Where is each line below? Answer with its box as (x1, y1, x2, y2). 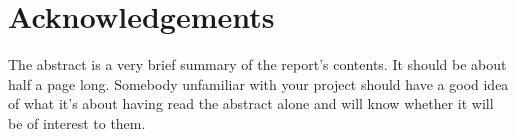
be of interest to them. (8, 112, 146, 133)
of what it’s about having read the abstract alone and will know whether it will (8, 93, 494, 114)
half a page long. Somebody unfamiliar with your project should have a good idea (8, 73, 509, 94)
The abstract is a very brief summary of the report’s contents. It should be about (8, 54, 507, 75)
